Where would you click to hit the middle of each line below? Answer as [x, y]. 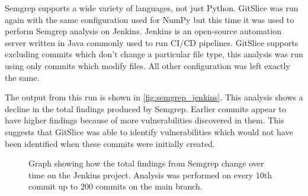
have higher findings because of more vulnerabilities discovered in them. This [145, 120]
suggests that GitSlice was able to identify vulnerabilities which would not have [149, 131]
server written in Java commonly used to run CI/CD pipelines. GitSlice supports [152, 42]
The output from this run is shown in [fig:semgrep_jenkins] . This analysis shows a [154, 97]
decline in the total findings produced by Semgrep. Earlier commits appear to [146, 108]
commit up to [53, 186]
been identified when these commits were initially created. [110, 143]
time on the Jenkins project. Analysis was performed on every [141, 174]
